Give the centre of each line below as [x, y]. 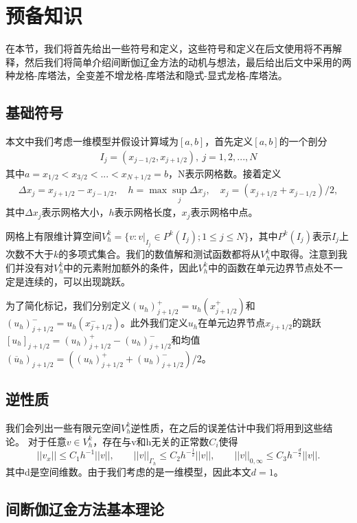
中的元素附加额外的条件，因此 [131, 267]
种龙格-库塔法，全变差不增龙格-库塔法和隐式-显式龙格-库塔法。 [147, 75]
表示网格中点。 [224, 212]
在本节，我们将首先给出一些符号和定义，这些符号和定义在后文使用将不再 [169, 48]
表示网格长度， [148, 212]
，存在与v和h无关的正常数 [151, 441]
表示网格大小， [75, 212]
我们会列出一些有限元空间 [63, 427]
